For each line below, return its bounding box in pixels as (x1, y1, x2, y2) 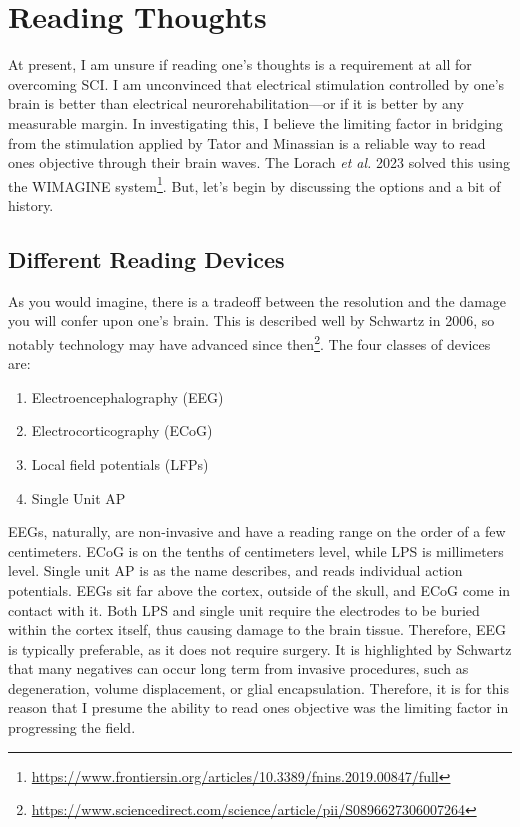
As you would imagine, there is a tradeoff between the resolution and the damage (8, 290, 507, 311)
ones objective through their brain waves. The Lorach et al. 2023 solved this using (8, 152, 511, 173)
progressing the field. (8, 717, 136, 738)
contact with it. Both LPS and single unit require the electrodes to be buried (8, 599, 480, 620)
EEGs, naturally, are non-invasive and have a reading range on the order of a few (8, 521, 506, 542)
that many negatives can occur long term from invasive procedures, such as (8, 658, 469, 679)
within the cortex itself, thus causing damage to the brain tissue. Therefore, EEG (8, 619, 507, 640)
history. (8, 194, 54, 215)
